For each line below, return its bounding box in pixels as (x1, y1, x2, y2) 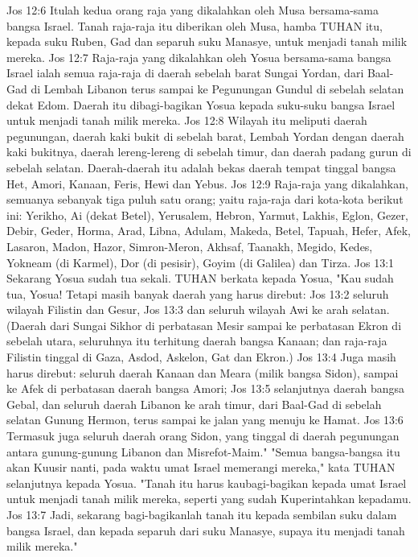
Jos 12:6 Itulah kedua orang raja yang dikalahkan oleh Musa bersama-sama (6, 2, 379, 18)
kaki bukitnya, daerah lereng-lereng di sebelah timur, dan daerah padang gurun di (6, 143, 412, 160)
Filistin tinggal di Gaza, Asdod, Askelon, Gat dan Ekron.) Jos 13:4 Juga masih (6, 349, 396, 365)
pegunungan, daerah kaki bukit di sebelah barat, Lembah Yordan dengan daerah (6, 127, 404, 144)
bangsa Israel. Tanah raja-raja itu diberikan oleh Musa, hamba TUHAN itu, (6, 17, 383, 34)
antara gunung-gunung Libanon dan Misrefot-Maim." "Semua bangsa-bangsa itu (6, 443, 400, 460)
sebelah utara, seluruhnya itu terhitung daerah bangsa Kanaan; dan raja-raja (6, 332, 387, 349)
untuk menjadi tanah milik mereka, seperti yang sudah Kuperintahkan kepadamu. (6, 490, 412, 507)
